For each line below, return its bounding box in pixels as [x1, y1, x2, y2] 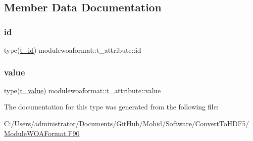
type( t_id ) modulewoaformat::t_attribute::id [4, 45, 142, 55]
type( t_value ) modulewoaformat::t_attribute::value [4, 85, 161, 95]
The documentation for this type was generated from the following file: [4, 102, 219, 112]
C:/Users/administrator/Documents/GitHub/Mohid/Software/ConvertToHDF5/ [4, 118, 250, 128]
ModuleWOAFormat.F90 [4, 128, 80, 138]
